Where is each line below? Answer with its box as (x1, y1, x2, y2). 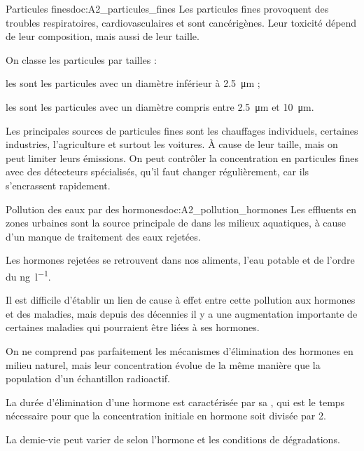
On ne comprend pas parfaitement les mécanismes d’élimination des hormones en (6, 343, 353, 358)
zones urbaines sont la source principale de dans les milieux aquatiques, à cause (6, 215, 346, 230)
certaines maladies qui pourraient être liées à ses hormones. (6, 320, 260, 335)
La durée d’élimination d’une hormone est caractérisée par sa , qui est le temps (6, 394, 345, 409)
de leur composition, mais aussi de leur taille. (6, 29, 199, 43)
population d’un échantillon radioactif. (6, 371, 171, 386)
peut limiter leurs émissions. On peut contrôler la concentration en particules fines (6, 150, 358, 165)
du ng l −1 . (6, 267, 51, 283)
